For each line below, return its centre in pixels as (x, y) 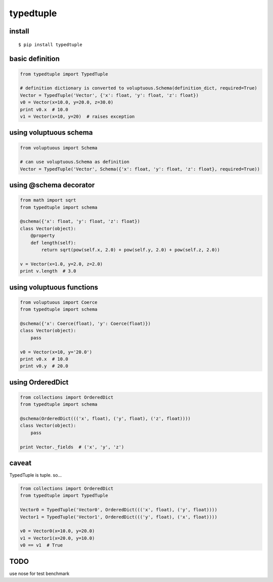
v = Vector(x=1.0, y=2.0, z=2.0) (61, 264)
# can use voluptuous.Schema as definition (75, 162)
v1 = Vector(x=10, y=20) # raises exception (77, 116)
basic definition (35, 59)
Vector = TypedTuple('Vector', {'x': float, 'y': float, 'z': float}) (109, 95)
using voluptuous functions (54, 287)
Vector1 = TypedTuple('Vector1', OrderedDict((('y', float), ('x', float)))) (119, 517)
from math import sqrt (48, 200)
